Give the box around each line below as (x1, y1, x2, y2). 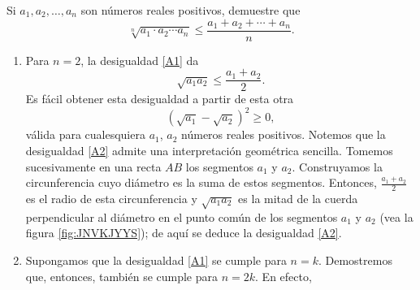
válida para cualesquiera (25, 126, 145, 143)
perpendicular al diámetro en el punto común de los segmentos (25, 208, 338, 225)
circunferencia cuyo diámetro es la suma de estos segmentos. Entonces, (25, 174, 377, 191)
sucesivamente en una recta (25, 158, 162, 175)
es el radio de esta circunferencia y (25, 190, 197, 207)
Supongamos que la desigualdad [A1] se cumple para (25, 251, 287, 268)
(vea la (379, 208, 414, 225)
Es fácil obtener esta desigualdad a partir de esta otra (25, 90, 294, 107)
